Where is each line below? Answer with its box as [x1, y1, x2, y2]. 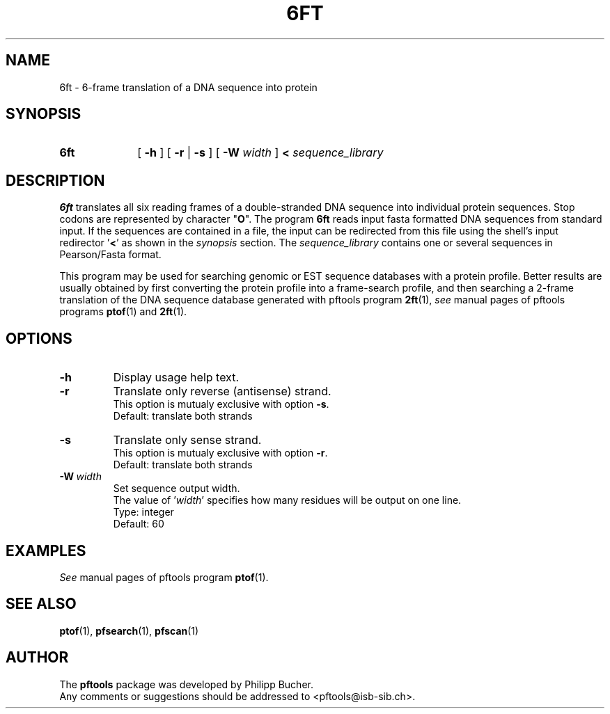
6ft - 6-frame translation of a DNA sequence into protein [59, 81, 318, 93]
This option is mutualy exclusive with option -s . [113, 398, 329, 411]
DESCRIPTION [6, 171, 105, 189]
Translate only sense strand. [113, 433, 262, 447]
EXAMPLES [6, 541, 86, 560]
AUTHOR [6, 649, 69, 667]
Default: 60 [113, 518, 164, 530]
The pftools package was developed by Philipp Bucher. [59, 678, 313, 690]
